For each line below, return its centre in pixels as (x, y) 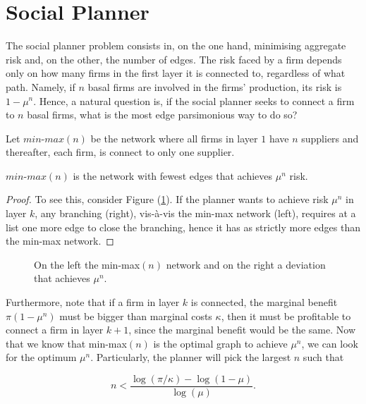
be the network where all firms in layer (174, 138)
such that (323, 357)
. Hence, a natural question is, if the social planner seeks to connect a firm (194, 100)
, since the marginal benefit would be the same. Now (242, 330)
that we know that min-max (66, 343)
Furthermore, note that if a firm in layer (93, 302)
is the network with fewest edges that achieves (173, 175)
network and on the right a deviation (246, 264)
